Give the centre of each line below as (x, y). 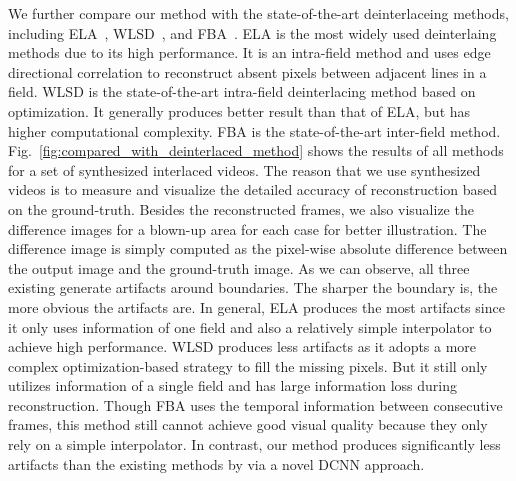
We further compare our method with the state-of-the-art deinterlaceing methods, (258, 13)
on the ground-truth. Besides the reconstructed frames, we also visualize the (241, 208)
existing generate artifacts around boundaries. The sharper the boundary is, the (253, 287)
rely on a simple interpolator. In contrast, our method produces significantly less (254, 444)
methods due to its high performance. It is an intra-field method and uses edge (249, 52)
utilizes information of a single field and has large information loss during (232, 385)
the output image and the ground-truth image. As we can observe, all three (239, 267)
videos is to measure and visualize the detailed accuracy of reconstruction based (253, 189)
